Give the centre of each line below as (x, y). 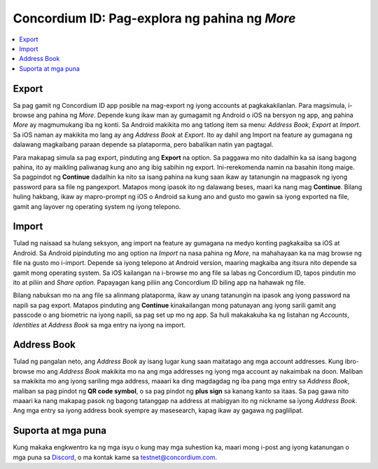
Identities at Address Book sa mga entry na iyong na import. (99, 325)
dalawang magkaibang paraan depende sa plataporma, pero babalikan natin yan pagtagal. (143, 144)
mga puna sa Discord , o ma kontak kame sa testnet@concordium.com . (115, 457)
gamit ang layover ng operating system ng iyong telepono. (97, 206)
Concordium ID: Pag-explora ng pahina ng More (154, 18)
